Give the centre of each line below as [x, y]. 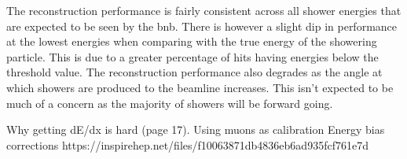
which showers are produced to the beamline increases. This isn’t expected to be [200, 87]
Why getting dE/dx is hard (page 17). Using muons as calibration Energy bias [196, 129]
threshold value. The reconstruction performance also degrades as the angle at [194, 72]
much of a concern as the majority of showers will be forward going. [170, 103]
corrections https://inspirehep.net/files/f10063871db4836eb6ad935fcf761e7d [187, 144]
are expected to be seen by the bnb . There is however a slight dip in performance [202, 26]
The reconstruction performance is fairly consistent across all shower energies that [204, 10]
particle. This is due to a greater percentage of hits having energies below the [192, 56]
